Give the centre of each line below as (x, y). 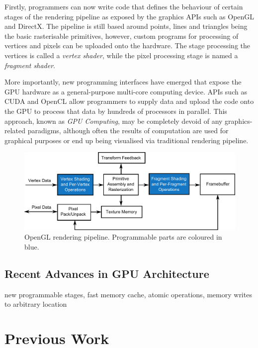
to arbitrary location (36, 304)
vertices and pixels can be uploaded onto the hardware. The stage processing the (128, 45)
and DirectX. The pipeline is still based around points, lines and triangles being (126, 26)
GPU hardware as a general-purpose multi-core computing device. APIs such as (126, 91)
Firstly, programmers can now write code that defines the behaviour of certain (124, 6)
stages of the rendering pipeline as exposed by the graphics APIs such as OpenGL (129, 16)
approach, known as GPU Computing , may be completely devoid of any (114, 121)
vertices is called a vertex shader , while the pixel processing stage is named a (121, 55)
